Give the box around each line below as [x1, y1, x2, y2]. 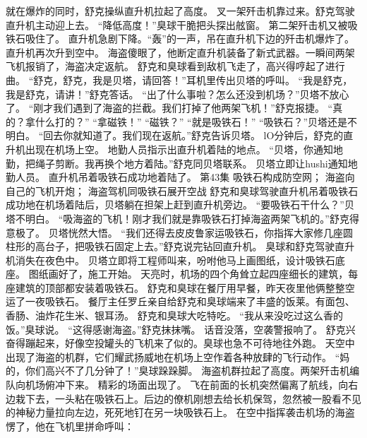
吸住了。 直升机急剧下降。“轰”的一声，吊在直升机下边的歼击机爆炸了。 [25, 31, 354, 46]
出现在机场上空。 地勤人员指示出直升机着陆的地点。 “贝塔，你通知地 [25, 141, 343, 156]
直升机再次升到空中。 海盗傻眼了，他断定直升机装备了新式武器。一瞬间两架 [6, 45, 355, 59]
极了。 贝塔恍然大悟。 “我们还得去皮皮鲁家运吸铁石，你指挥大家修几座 [15, 225, 343, 239]
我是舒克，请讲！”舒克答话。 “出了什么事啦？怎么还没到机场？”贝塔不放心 [6, 86, 349, 101]
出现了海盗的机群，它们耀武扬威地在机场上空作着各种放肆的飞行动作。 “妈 [6, 349, 350, 364]
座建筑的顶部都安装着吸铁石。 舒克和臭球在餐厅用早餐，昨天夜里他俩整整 [6, 280, 345, 295]
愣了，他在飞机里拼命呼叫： [6, 418, 134, 433]
